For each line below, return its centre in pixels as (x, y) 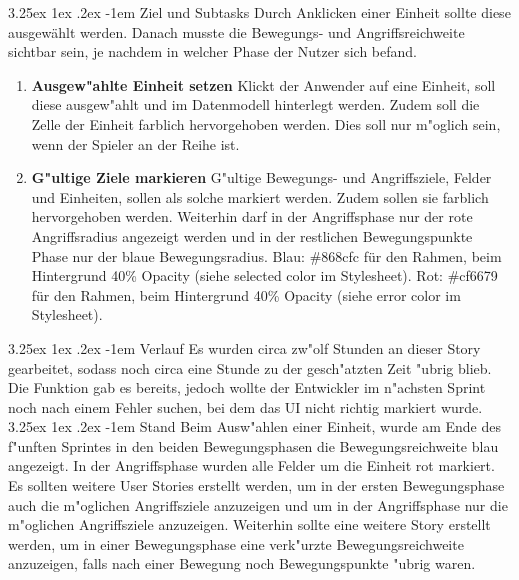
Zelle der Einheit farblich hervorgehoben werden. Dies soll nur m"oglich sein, (266, 123)
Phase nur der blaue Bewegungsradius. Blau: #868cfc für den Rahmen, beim (266, 255)
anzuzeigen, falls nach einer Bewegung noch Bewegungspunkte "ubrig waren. (242, 563)
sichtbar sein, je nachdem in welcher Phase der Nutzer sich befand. (212, 51)
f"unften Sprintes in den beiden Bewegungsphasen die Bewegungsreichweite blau (253, 445)
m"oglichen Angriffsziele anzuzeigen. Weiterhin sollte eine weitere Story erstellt (249, 524)
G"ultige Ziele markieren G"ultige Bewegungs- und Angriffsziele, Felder (261, 177)
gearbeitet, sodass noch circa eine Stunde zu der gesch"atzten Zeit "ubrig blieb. (250, 367)
